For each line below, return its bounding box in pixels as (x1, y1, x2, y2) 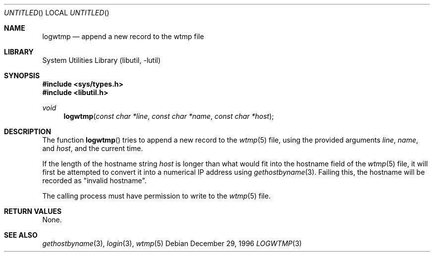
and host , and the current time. (42, 144, 143, 153)
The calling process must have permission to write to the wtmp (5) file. (42, 192, 271, 200)
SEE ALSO (4, 231, 38, 239)
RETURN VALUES (4, 207, 62, 215)
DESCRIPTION (4, 127, 52, 136)
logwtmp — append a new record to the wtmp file (42, 32, 204, 41)
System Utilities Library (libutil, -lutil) (42, 56, 161, 64)
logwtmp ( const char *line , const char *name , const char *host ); (63, 112, 274, 120)
